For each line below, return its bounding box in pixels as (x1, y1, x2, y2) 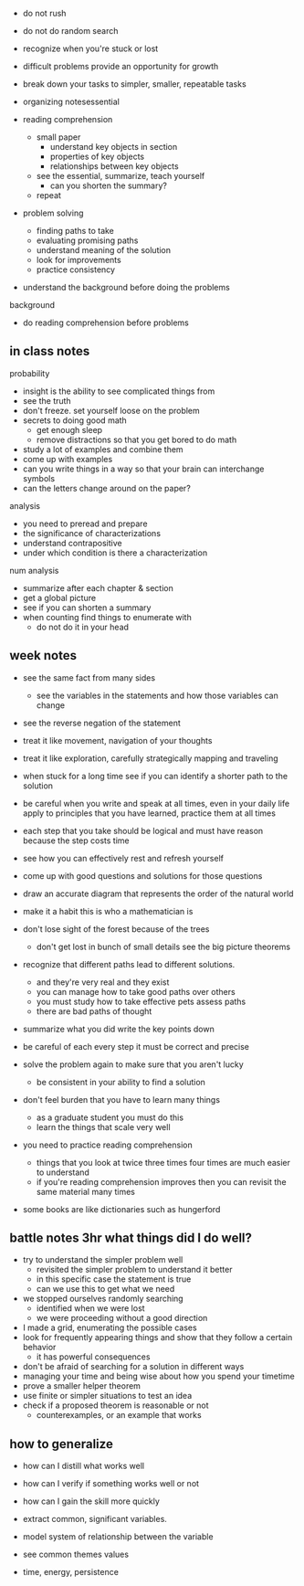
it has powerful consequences (36, 1351, 151, 1362)
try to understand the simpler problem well (22, 1254, 183, 1265)
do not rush (22, 8, 67, 18)
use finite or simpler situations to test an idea (22, 1390, 193, 1401)
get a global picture (22, 592, 97, 603)
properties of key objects (49, 151, 145, 162)
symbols (22, 472, 56, 483)
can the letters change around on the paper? (22, 482, 192, 493)
